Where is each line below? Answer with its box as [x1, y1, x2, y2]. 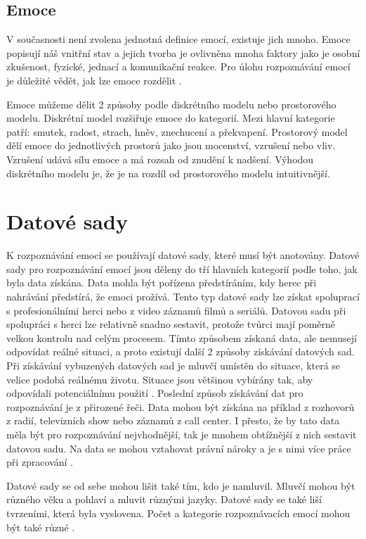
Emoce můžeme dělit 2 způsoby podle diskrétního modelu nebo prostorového [6, 96, 336, 111]
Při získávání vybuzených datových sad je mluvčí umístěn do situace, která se [6, 358, 341, 373]
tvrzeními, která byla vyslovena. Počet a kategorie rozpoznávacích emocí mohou [6, 505, 351, 520]
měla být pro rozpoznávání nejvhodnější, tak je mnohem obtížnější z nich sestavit [6, 426, 357, 441]
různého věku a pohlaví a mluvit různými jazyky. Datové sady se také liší [6, 492, 322, 507]
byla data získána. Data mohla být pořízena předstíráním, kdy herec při [6, 275, 317, 290]
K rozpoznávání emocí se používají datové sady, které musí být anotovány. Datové [6, 248, 360, 262]
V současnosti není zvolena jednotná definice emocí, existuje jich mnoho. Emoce [6, 32, 351, 46]
